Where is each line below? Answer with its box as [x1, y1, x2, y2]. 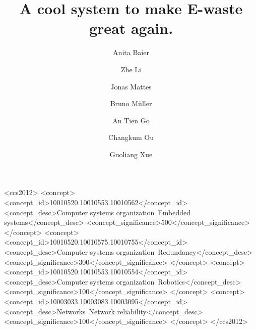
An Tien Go [112, 115, 150, 125]
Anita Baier [113, 47, 149, 58]
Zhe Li [121, 64, 141, 74]
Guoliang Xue [109, 149, 153, 159]
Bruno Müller [110, 98, 152, 109]
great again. [89, 18, 173, 38]
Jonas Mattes [110, 81, 152, 91]
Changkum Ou [108, 132, 154, 143]
